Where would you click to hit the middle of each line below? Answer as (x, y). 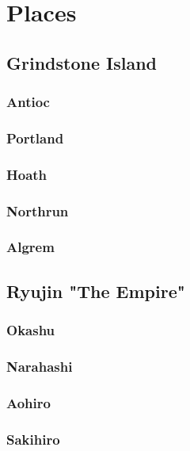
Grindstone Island (82, 62)
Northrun (38, 210)
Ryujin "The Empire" (96, 290)
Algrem (30, 247)
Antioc (28, 102)
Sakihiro (33, 439)
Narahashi (40, 366)
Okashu (31, 330)
